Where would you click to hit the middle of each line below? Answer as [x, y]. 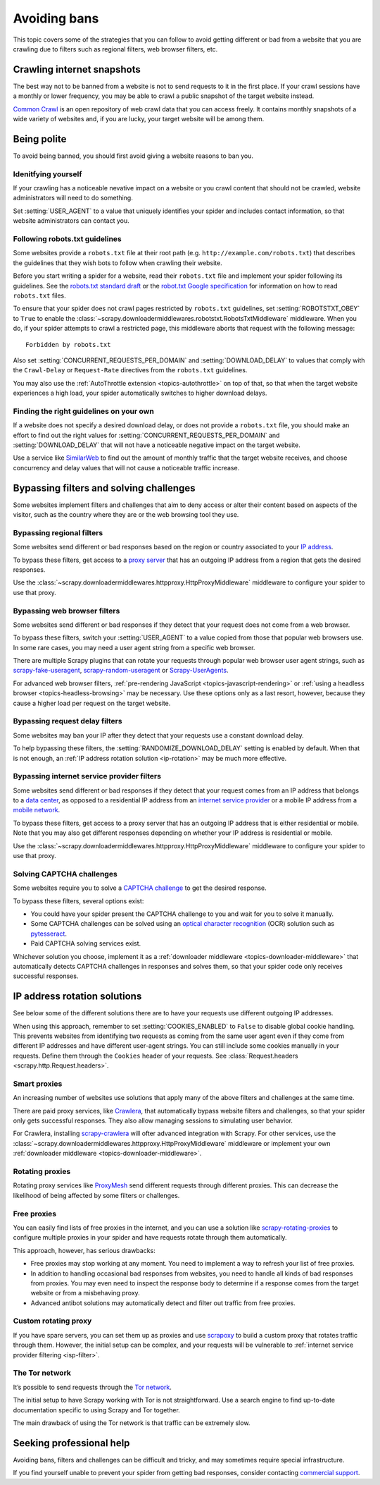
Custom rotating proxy [52, 1321]
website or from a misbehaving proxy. [85, 1293]
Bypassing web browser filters [66, 611]
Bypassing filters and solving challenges [104, 488]
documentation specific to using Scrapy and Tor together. [97, 1410]
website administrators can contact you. [71, 221]
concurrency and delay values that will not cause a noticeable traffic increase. [126, 468]
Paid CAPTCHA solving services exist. [86, 943]
